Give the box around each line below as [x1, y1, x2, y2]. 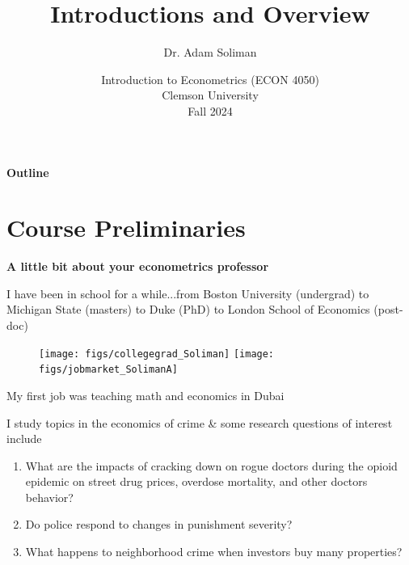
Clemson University [162, 86, 259, 103]
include [6, 430, 42, 447]
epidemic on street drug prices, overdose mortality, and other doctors [25, 473, 368, 490]
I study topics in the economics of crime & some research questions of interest [6, 414, 393, 431]
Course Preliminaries [6, 211, 246, 244]
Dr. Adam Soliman [163, 44, 257, 61]
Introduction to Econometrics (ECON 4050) [101, 70, 319, 87]
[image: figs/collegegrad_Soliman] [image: [39, 348, 275, 360]
